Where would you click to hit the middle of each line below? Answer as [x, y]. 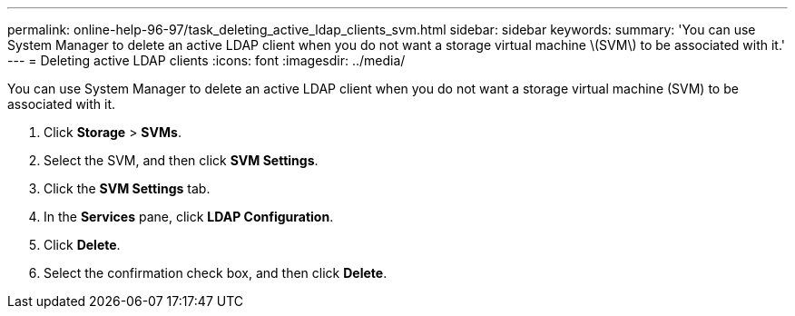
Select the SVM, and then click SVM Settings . [181, 160]
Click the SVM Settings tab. [127, 188]
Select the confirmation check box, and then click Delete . [216, 273]
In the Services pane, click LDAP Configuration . [189, 217]
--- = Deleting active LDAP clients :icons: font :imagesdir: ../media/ [206, 60]
